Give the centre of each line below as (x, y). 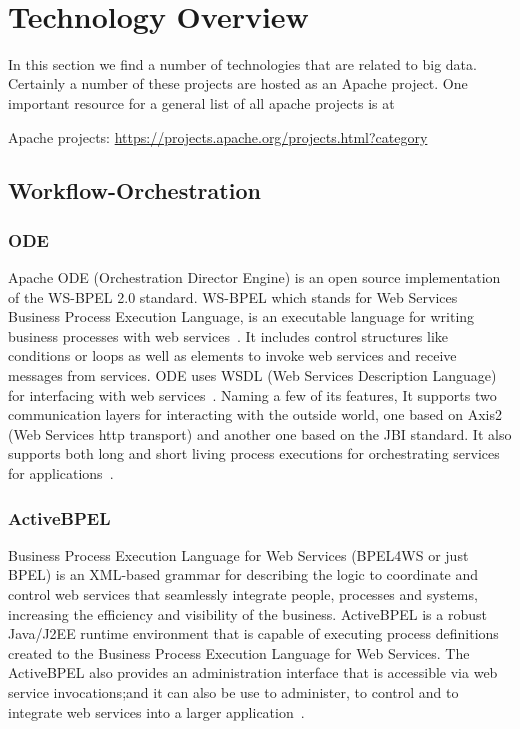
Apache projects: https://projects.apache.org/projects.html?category (218, 136)
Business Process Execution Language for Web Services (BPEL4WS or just (238, 554)
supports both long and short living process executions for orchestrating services (254, 453)
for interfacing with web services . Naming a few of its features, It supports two (252, 394)
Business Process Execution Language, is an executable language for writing (241, 316)
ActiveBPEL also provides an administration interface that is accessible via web (253, 672)
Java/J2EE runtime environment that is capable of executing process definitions (253, 633)
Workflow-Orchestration (134, 190)
